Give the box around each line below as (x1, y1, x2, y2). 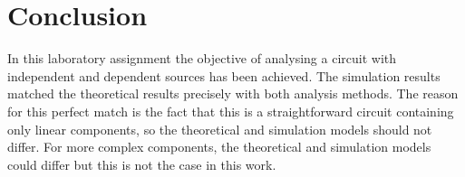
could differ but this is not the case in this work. (7, 154, 276, 173)
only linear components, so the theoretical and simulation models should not (7, 119, 432, 138)
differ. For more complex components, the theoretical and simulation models (7, 137, 431, 156)
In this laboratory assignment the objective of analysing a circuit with (7, 49, 397, 68)
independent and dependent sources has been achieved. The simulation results (7, 66, 441, 85)
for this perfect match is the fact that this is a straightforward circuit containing (7, 101, 454, 120)
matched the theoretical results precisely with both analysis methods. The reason (7, 84, 459, 103)
